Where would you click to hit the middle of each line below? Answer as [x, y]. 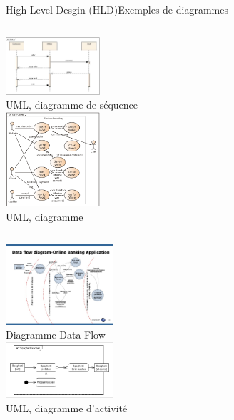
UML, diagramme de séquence [72, 105]
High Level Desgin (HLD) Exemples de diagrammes [117, 9]
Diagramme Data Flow [56, 335]
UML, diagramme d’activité [67, 407]
